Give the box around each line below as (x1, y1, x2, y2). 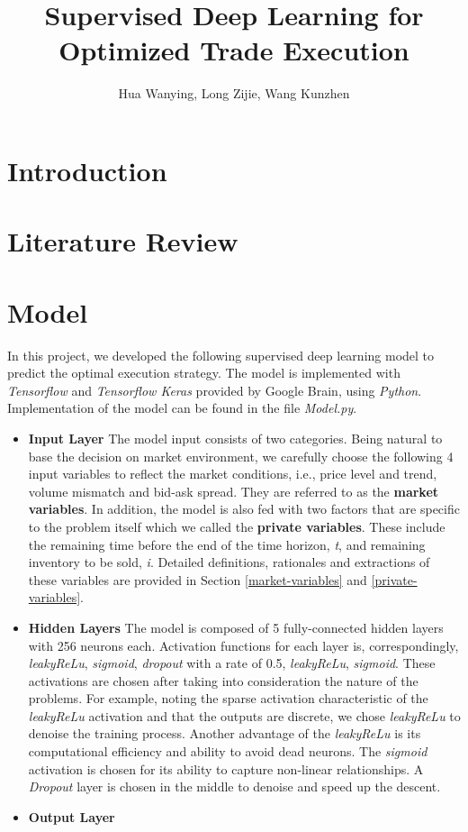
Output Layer (28, 807, 115, 826)
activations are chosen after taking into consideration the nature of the (28, 671, 418, 690)
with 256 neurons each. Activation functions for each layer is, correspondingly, (28, 635, 459, 654)
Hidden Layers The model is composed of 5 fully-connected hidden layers (28, 617, 444, 636)
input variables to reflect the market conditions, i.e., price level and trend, (28, 464, 437, 483)
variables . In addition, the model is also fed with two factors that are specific (28, 499, 460, 518)
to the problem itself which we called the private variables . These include (28, 517, 445, 535)
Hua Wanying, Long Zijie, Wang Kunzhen (118, 84, 350, 103)
